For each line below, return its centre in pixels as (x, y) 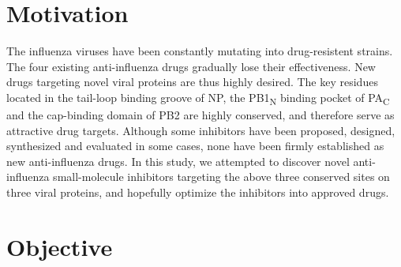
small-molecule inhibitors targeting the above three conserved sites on (221, 177)
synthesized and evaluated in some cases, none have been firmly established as (195, 146)
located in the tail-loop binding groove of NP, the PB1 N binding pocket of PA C (198, 98)
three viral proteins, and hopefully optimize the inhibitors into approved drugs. (198, 192)
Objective (60, 246)
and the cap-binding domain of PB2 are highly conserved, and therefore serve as (200, 115)
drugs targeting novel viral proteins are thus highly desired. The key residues (192, 82)
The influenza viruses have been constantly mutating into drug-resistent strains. (200, 51)
